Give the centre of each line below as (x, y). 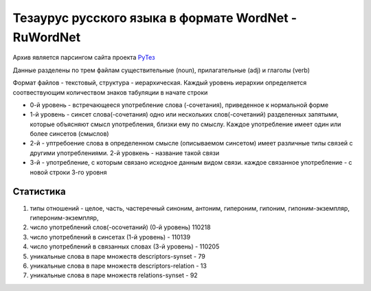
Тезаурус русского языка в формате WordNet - (155, 18)
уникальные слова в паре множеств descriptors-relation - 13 (119, 266)
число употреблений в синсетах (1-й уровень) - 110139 (110, 237)
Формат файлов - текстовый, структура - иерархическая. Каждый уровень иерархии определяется (160, 83)
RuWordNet (47, 37)
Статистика (39, 192)
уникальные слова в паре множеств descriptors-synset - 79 (117, 256)
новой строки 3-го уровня (68, 172)
